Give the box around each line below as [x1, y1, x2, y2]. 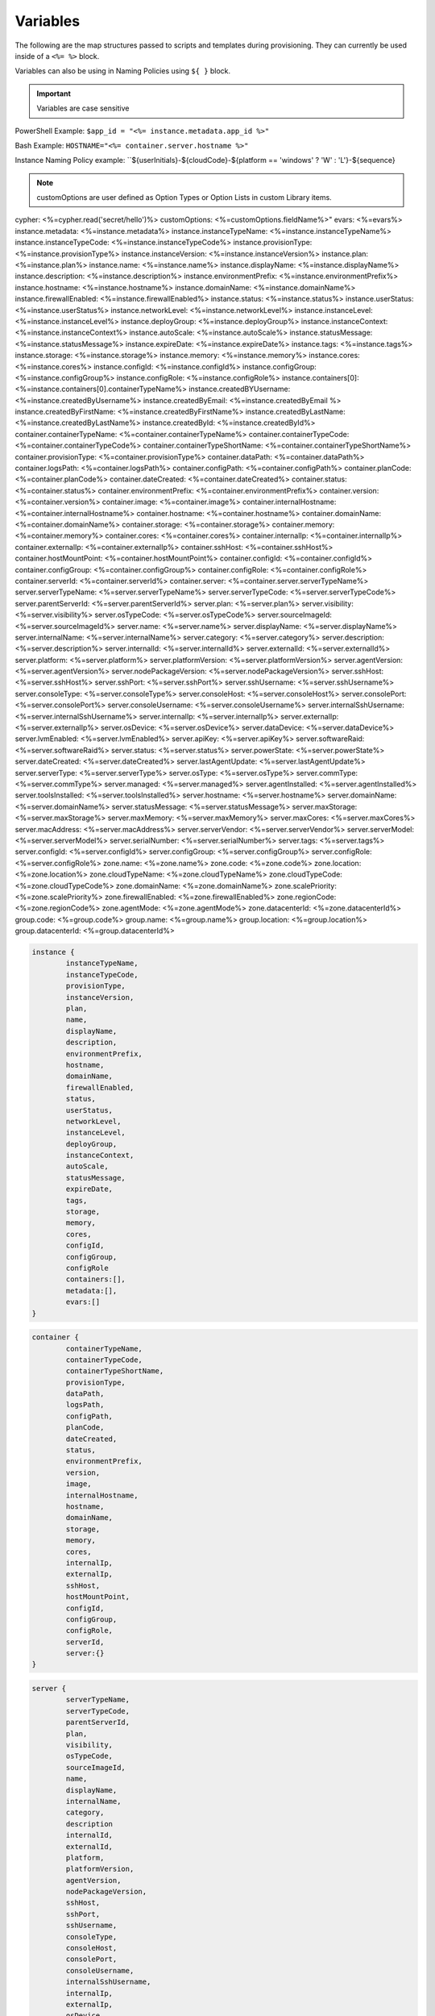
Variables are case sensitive [36, 103, 130, 113]
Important [36, 89, 72, 98]
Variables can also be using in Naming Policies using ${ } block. [14, 66, 231, 76]
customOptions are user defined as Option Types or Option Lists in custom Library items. [36, 193, 332, 202]
